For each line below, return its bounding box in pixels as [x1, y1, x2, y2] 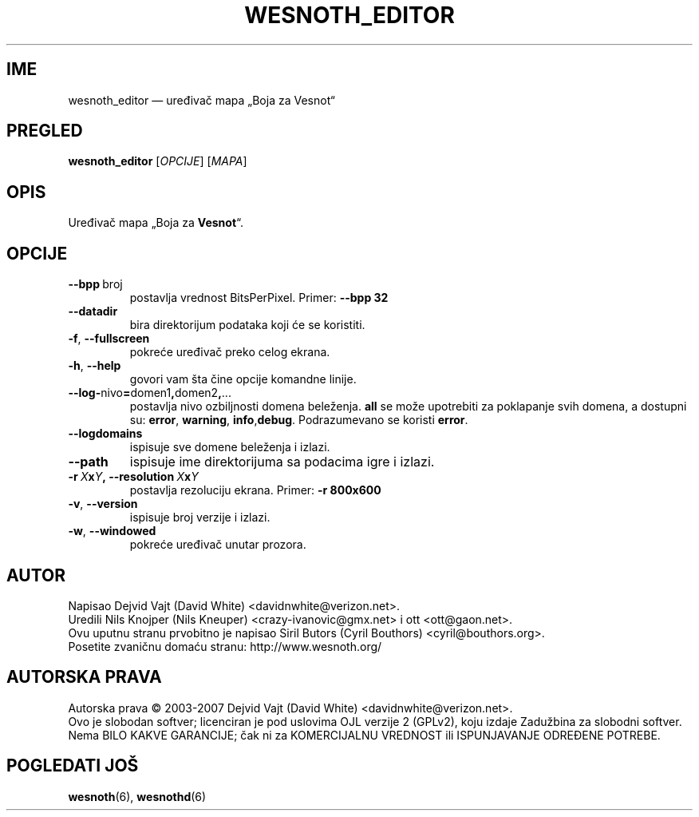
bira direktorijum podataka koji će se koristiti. [129, 318, 365, 332]
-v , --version [68, 497, 138, 511]
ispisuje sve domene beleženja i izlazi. [129, 440, 330, 454]
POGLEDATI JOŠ [6, 756, 139, 776]
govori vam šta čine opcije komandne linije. [129, 372, 357, 387]
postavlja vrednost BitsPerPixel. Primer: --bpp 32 [129, 291, 389, 305]
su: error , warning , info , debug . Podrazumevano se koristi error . [129, 413, 468, 427]
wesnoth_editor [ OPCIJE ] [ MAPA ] [68, 154, 247, 169]
